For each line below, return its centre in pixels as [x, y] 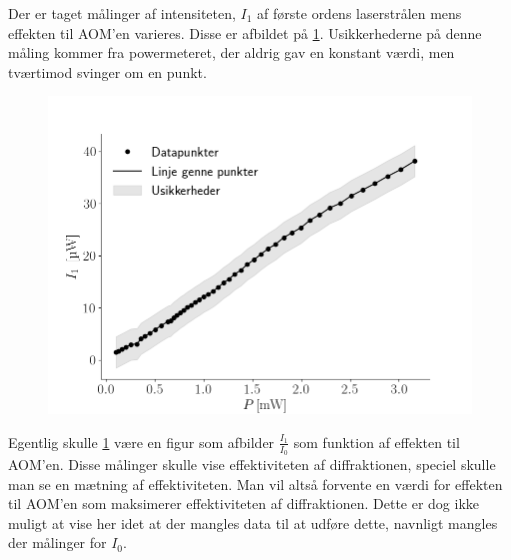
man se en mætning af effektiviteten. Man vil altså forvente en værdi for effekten [255, 483]
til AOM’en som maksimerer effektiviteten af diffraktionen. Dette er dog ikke [244, 503]
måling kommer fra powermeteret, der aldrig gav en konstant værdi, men [231, 52]
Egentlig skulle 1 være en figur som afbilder [141, 441]
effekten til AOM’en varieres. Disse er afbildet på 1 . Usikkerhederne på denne [245, 32]
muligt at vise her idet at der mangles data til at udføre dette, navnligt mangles [253, 522]
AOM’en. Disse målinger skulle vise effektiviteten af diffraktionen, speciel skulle [252, 463]
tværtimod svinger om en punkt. [107, 71]
